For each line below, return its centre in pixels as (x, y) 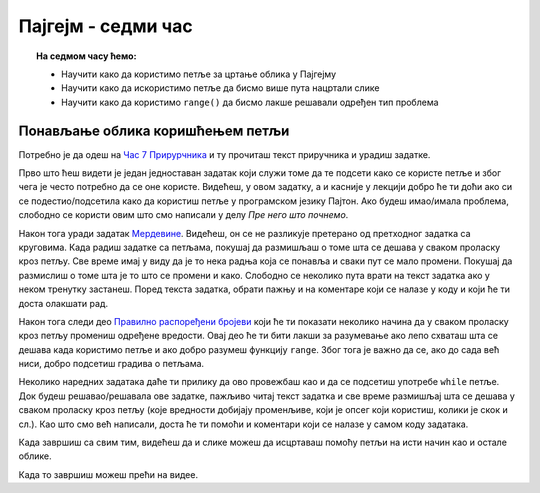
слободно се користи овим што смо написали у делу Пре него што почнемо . (183, 215)
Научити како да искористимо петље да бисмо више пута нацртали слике (220, 88)
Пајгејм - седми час (106, 26)
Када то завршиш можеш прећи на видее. (108, 474)
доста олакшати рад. (63, 303)
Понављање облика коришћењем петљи (154, 130)
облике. (35, 456)
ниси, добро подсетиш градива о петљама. (111, 364)
